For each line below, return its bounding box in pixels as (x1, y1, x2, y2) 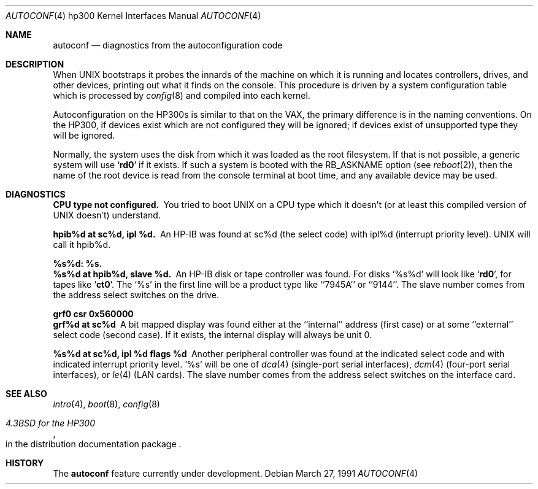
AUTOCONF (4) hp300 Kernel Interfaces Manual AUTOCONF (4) (6, 10, 261, 21)
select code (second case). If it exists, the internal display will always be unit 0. (53, 329, 372, 340)
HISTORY (6, 458, 44, 468)
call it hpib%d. (53, 239, 111, 250)
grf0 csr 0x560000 (53, 309, 134, 319)
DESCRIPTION (6, 59, 64, 69)
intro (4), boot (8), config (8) (53, 399, 160, 409)
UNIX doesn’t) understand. (53, 210, 161, 220)
